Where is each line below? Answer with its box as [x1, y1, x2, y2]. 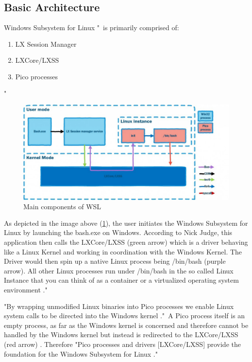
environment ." [4, 284, 48, 294]
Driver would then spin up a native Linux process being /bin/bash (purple [4, 256, 226, 266]
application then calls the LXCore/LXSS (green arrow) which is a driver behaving [4, 236, 248, 247]
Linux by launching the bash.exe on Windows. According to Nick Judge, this [4, 227, 233, 237]
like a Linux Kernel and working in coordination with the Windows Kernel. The [4, 246, 242, 256]
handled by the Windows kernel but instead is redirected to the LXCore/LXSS [4, 329, 238, 340]
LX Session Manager [15, 38, 77, 49]
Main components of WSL [23, 201, 101, 212]
